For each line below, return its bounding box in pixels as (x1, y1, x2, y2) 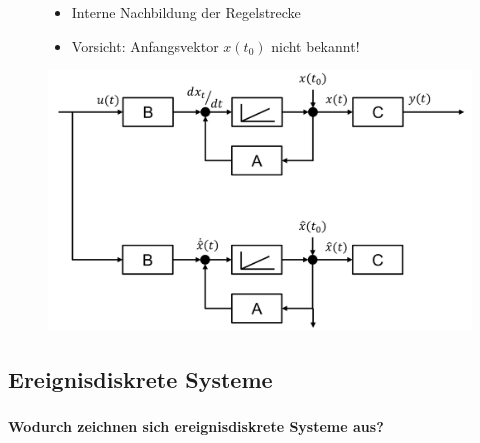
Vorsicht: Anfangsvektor (71, 35, 219, 56)
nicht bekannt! (271, 35, 360, 56)
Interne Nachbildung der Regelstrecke (71, 2, 301, 22)
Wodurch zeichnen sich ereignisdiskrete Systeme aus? (8, 415, 384, 436)
